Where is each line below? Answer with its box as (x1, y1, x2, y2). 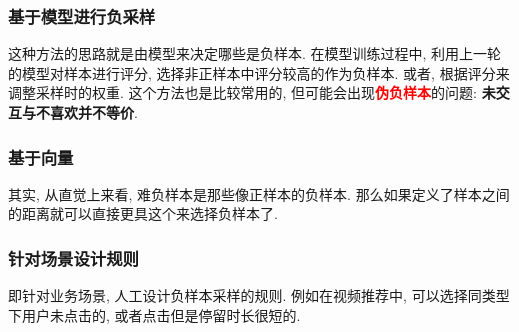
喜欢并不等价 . (49, 102, 138, 122)
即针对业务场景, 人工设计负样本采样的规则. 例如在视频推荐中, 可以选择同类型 (8, 285, 510, 306)
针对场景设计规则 (8, 245, 139, 270)
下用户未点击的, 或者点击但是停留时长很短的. (8, 304, 301, 325)
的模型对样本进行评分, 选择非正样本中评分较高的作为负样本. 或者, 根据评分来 (8, 62, 510, 83)
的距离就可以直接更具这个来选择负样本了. (8, 203, 278, 224)
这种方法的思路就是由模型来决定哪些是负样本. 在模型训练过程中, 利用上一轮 (8, 43, 502, 64)
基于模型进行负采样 (8, 3, 156, 28)
